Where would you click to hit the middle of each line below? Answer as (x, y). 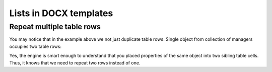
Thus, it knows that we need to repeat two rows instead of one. (75, 62)
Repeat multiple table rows (55, 27)
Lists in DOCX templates (61, 13)
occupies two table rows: (36, 46)
